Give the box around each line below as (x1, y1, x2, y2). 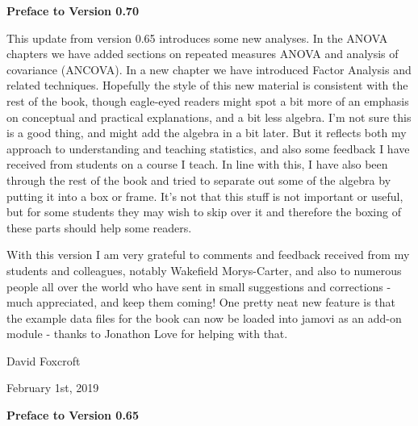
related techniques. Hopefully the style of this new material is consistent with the (6, 77, 408, 94)
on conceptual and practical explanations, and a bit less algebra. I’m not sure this (6, 108, 412, 125)
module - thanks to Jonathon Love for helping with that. (6, 325, 288, 342)
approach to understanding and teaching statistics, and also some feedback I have (6, 140, 410, 157)
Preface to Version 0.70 (6, 2, 139, 19)
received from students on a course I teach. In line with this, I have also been (6, 156, 388, 173)
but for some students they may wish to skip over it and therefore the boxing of (6, 203, 401, 220)
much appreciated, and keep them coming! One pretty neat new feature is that (6, 294, 396, 311)
